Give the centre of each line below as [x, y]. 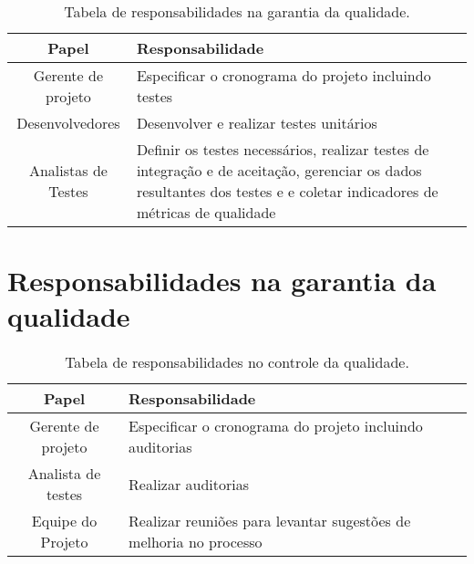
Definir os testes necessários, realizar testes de [283, 149]
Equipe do [64, 521]
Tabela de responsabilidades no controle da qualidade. [237, 362]
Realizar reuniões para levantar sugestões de [270, 521]
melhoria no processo [196, 542]
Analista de [64, 474]
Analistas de [68, 170]
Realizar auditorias [189, 484]
